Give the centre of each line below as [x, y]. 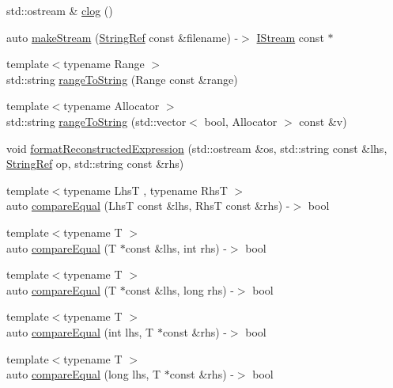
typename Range [104, 64]
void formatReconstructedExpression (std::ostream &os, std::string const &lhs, [197, 148]
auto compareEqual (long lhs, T [84, 374]
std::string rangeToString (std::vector [96, 121]
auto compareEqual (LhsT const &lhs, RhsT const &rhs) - [148, 205]
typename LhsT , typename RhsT [145, 190]
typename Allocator [111, 106]
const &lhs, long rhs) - [179, 289]
